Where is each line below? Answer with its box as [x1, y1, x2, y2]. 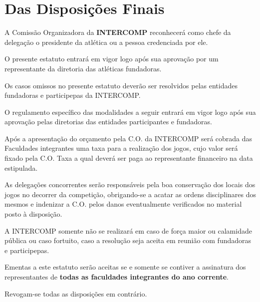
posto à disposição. [4, 209, 62, 219]
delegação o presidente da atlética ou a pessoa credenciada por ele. [4, 36, 208, 47]
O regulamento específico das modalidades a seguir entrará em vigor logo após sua [4, 106, 256, 117]
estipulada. [4, 162, 38, 173]
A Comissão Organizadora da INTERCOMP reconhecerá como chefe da [4, 27, 231, 37]
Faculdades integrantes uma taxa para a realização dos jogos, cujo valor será [4, 143, 238, 153]
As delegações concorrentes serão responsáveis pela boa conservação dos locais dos [4, 179, 256, 190]
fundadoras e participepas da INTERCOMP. [4, 90, 141, 100]
